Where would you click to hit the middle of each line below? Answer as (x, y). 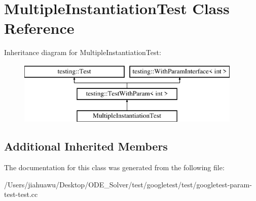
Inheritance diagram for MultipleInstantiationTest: (83, 52)
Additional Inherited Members (86, 146)
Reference (39, 28)
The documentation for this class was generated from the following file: (114, 167)
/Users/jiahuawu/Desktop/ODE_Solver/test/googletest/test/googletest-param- (128, 184)
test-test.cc (21, 194)
